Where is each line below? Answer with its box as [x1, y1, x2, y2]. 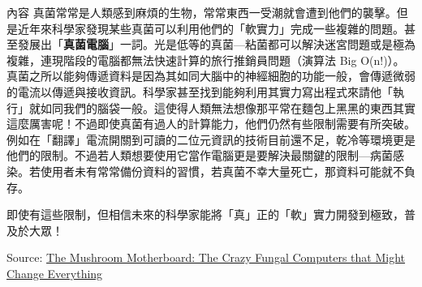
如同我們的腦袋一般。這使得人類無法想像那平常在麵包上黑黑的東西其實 [40, 99, 416, 116]
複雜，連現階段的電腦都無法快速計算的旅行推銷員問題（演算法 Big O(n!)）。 [6, 51, 405, 68]
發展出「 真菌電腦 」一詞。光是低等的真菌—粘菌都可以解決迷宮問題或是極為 [17, 36, 416, 53]
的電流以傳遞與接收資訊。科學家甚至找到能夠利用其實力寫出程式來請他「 [6, 83, 393, 100]
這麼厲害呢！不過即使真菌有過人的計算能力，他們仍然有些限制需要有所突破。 [6, 115, 416, 132]
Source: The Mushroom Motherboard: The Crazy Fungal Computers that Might [6, 249, 406, 266]
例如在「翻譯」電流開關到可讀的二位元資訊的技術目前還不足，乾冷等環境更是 [6, 131, 416, 148]
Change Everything [6, 264, 103, 281]
